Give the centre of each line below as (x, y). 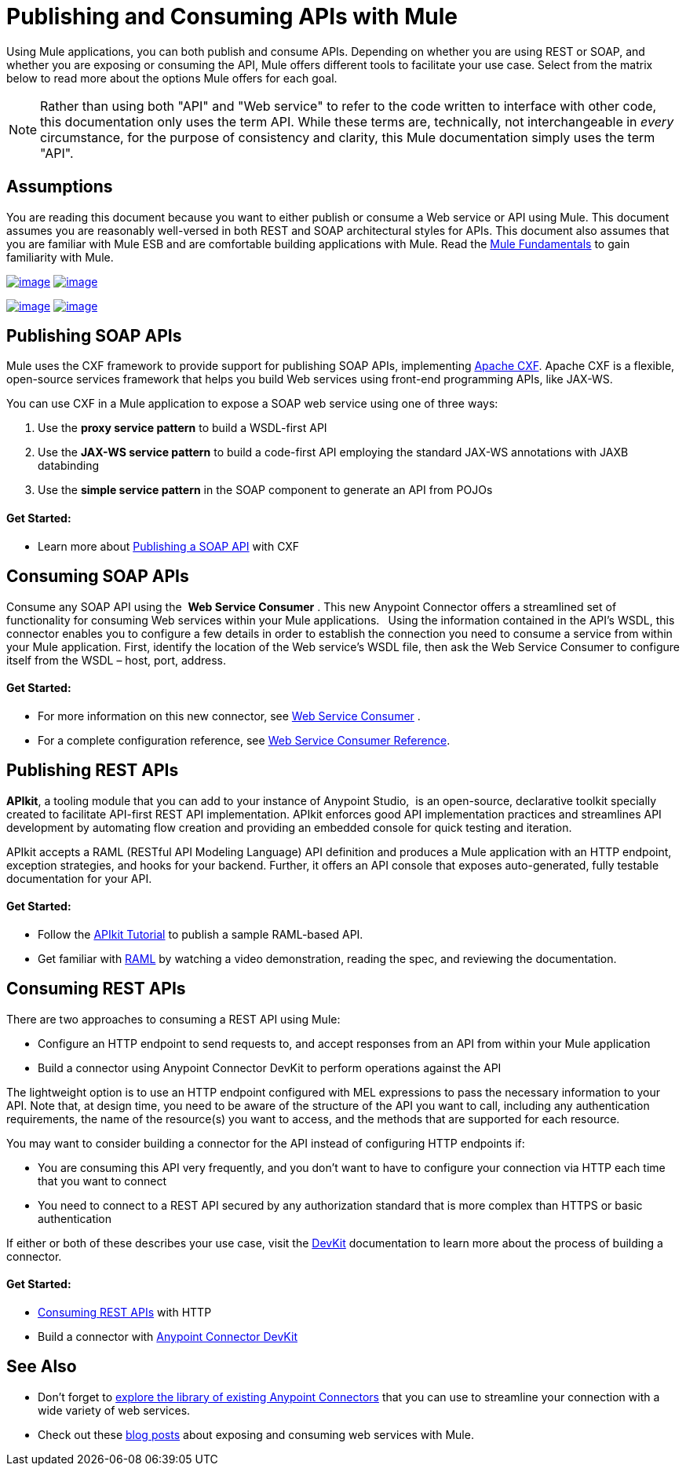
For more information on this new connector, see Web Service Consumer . (229, 716)
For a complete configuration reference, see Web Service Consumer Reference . (244, 740)
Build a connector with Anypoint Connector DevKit (168, 1336)
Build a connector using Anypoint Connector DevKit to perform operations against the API (270, 1067)
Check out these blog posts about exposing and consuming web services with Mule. (256, 1434)
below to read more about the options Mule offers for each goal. (172, 78)
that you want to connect (102, 1181)
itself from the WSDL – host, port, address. (116, 660)
